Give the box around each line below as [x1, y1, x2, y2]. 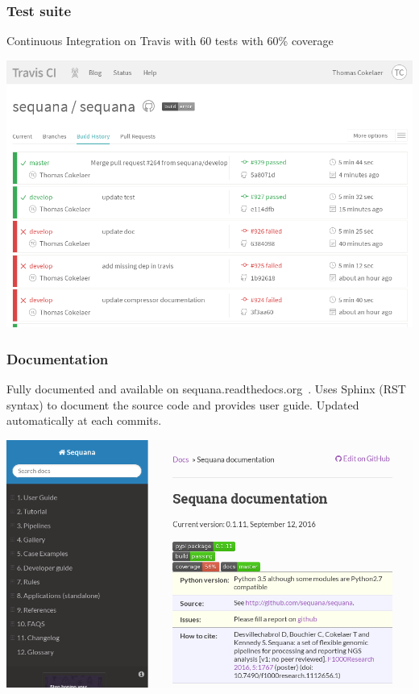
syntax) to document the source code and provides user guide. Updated [6, 396, 359, 413]
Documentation [6, 348, 109, 368]
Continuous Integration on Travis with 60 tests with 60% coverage [6, 32, 334, 49]
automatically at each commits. [6, 412, 162, 429]
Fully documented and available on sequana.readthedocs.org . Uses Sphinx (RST [6, 380, 406, 397]
